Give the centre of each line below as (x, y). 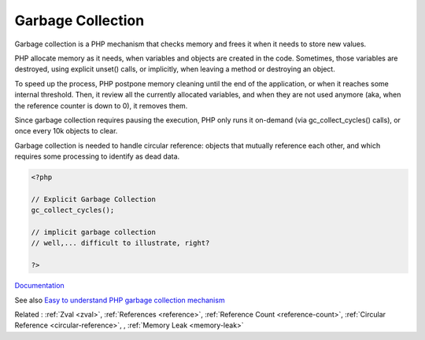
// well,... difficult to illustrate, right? (120, 243)
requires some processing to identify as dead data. (97, 156)
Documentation (39, 286)
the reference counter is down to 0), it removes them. (101, 105)
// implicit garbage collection (94, 232)
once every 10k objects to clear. (66, 131)
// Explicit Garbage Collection (94, 199)
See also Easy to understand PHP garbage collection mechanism (120, 300)
